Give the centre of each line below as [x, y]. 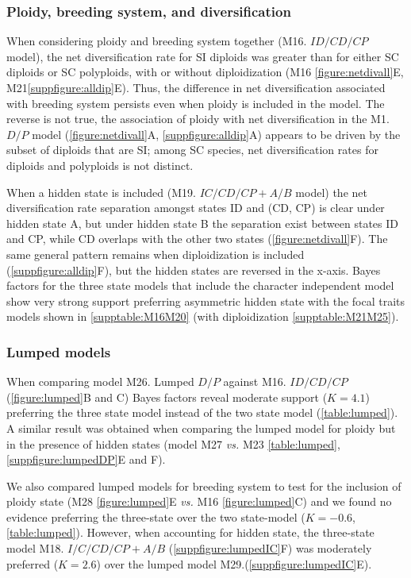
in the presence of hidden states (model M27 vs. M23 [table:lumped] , [173, 443]
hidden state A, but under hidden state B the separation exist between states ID [203, 223]
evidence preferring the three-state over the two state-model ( [156, 516]
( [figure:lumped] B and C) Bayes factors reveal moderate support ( [167, 397]
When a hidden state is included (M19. [101, 192]
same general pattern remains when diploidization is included [156, 254]
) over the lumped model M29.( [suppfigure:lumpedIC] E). [234, 563]
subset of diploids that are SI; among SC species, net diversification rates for [192, 150]
